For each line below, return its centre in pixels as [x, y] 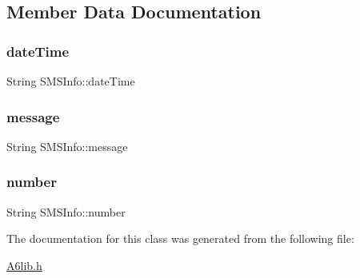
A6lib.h [24, 265]
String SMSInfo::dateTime [71, 81]
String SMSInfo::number [66, 211]
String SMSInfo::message [67, 146]
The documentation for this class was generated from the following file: [180, 238]
